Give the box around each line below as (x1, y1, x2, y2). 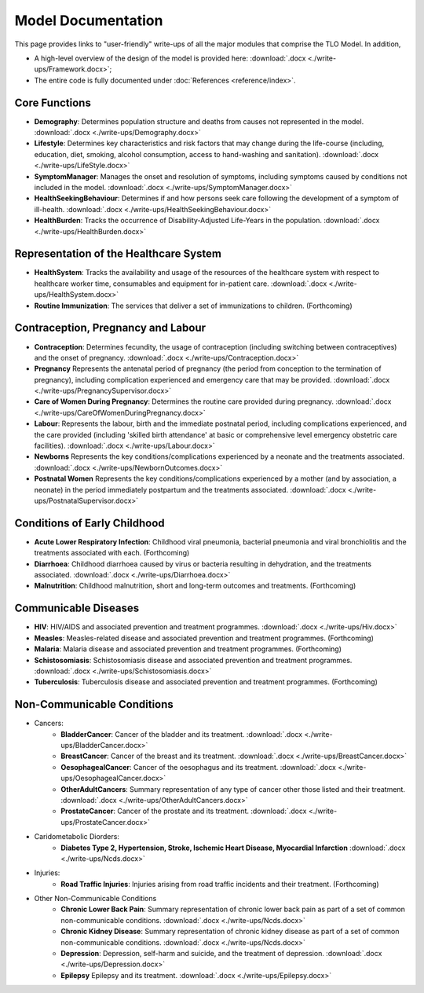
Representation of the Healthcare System (14, 247, 221, 261)
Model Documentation (14, 12, 163, 29)
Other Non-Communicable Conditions (34, 894, 157, 903)
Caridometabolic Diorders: (34, 832, 119, 841)
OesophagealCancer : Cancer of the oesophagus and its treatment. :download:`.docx (60, 762, 337, 771)
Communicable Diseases (14, 602, 140, 615)
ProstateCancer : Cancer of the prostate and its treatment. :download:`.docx (60, 806, 307, 816)
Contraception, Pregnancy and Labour (14, 321, 207, 335)
